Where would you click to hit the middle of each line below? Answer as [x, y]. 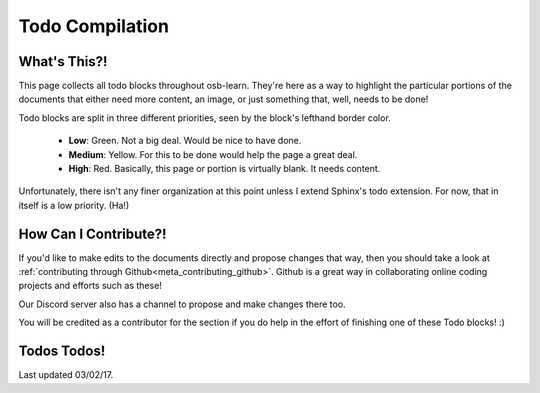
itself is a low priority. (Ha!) [74, 205]
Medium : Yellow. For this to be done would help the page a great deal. [213, 154]
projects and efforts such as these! [90, 286]
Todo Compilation [94, 26]
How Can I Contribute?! [92, 233]
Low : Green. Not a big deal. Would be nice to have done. [185, 141]
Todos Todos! [62, 351]
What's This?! [63, 61]
